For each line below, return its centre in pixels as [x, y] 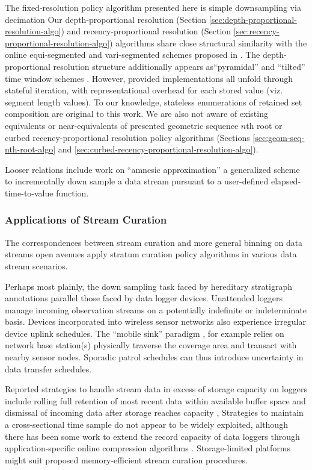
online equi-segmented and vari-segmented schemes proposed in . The [133, 55]
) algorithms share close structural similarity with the [208, 42]
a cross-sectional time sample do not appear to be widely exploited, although [146, 425]
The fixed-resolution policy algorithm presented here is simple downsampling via [153, 7]
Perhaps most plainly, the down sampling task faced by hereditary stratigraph [148, 286]
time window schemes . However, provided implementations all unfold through [149, 78]
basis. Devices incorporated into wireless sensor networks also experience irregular [155, 321]
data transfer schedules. [48, 368]
